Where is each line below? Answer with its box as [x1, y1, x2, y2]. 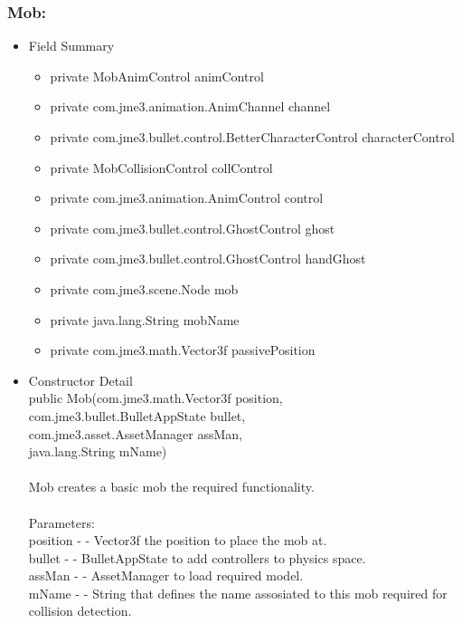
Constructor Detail [28, 370, 133, 389]
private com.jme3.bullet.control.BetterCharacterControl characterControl [50, 128, 455, 146]
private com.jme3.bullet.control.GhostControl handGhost [50, 249, 366, 268]
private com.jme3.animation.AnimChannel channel [50, 97, 331, 116]
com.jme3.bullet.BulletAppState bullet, [28, 406, 246, 425]
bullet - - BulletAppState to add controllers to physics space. [28, 548, 366, 567]
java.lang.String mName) [28, 442, 167, 461]
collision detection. [28, 601, 132, 620]
